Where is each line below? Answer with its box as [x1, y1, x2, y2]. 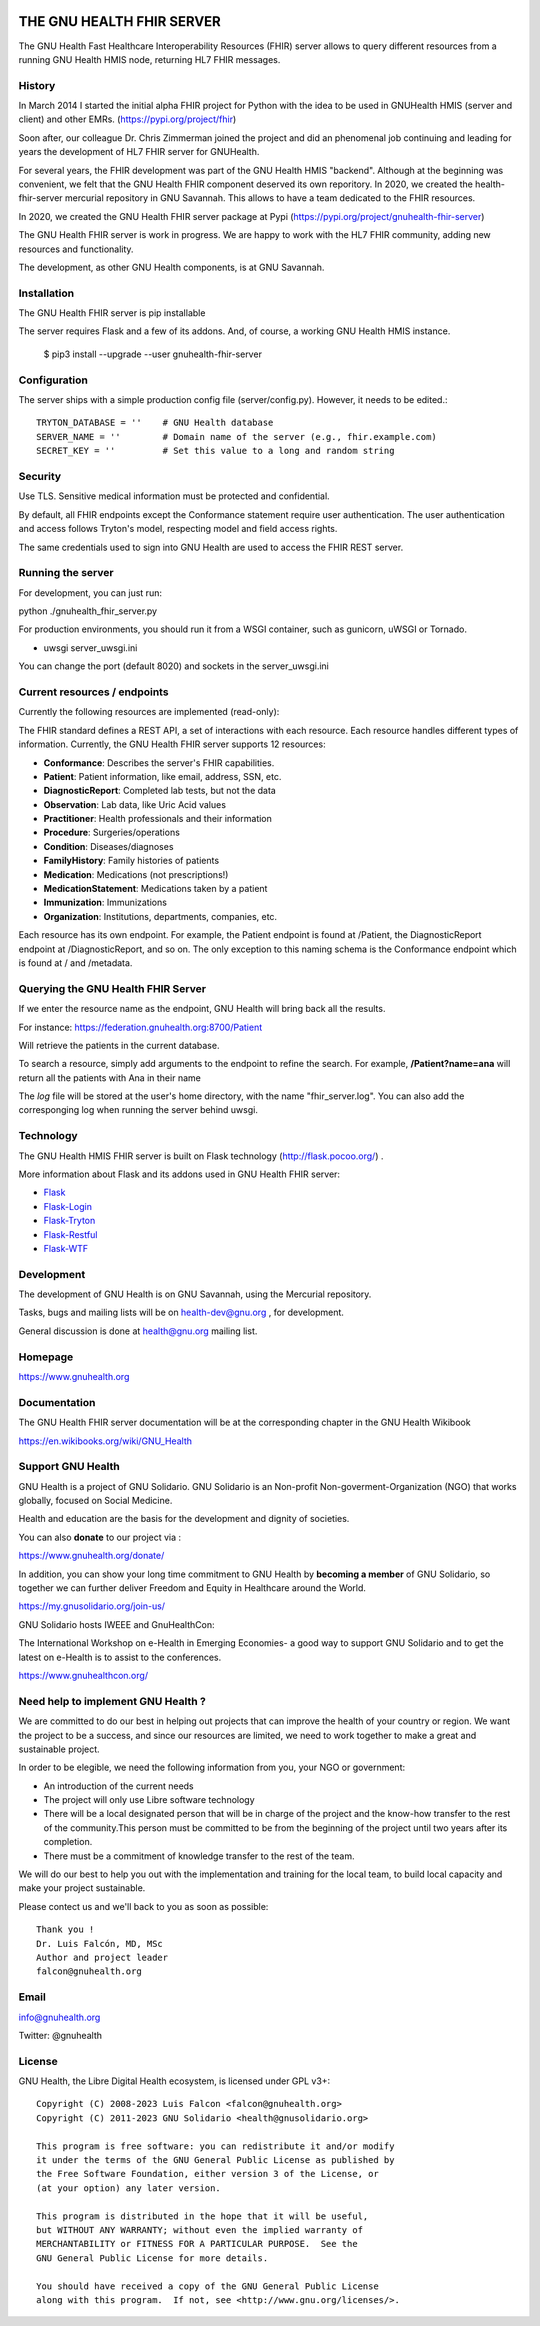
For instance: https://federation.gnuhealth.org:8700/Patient [18, 1021, 263, 1033]
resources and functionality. [18, 243, 134, 255]
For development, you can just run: [18, 586, 162, 599]
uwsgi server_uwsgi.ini [43, 641, 138, 654]
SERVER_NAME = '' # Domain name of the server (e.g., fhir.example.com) [36, 431, 437, 442]
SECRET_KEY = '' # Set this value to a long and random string [36, 445, 395, 457]
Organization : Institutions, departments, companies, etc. [43, 910, 278, 922]
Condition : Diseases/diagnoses [43, 840, 174, 852]
